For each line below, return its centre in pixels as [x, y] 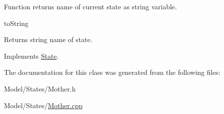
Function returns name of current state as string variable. [90, 6]
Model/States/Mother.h [40, 88]
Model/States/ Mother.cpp [43, 105]
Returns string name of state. [48, 39]
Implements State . [31, 56]
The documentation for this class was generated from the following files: [112, 72]
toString [16, 23]
